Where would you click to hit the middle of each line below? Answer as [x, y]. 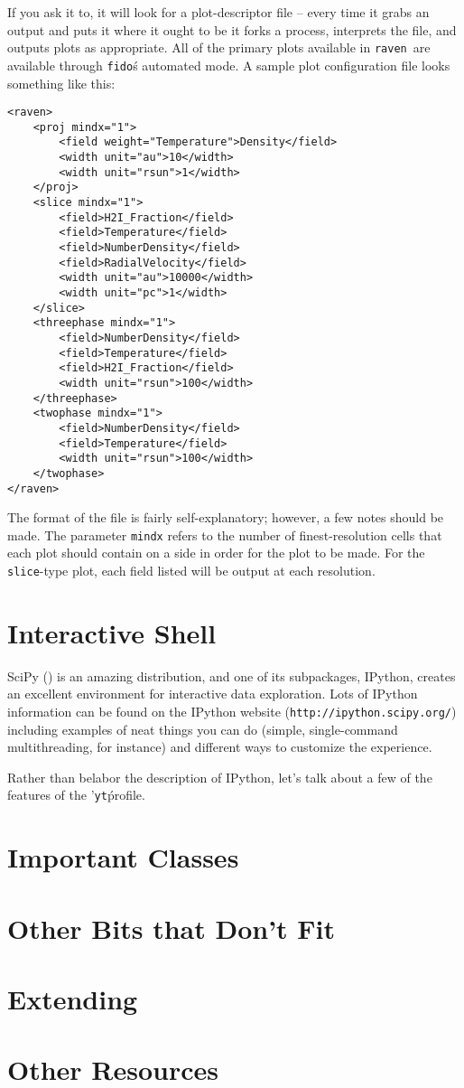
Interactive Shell [112, 632]
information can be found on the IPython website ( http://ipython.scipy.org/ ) [232, 711]
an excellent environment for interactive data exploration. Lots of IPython [213, 694]
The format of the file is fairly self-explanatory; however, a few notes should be [226, 517]
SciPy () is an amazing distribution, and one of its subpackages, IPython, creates [232, 675]
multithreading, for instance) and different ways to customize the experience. [220, 747]
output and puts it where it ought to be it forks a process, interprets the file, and [232, 29]
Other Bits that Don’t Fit [172, 928]
